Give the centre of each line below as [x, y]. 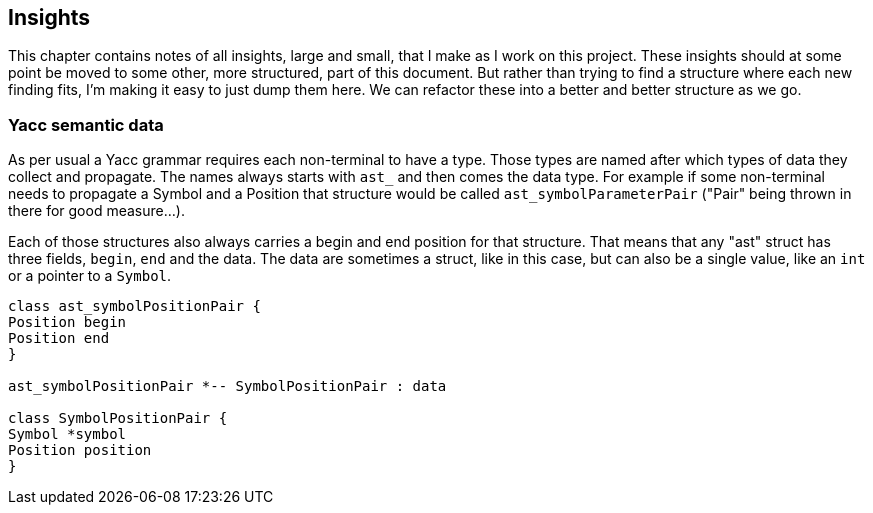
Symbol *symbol [67, 434]
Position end [59, 338]
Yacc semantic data [86, 124]
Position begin [67, 322]
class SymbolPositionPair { [118, 418]
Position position [80, 450]
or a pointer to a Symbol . [90, 276]
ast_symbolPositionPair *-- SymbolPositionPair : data [227, 386]
